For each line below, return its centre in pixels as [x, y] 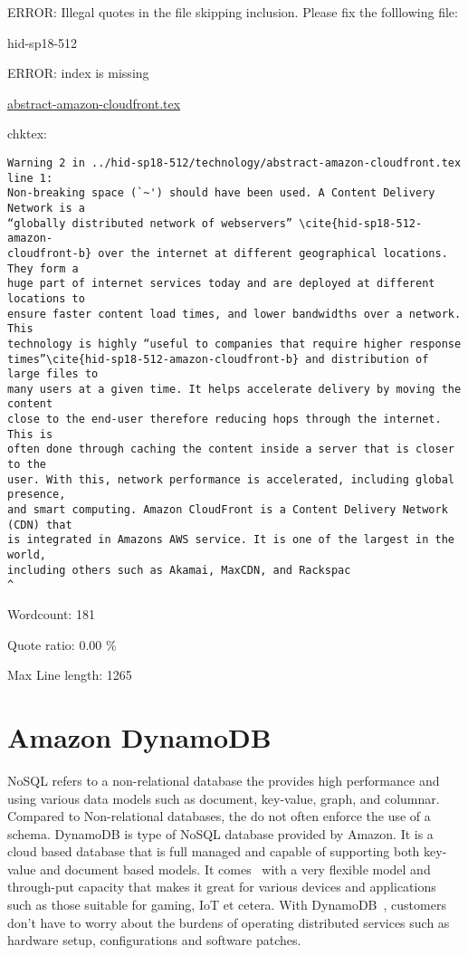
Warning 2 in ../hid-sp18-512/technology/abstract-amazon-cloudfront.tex [234, 162]
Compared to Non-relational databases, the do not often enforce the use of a [219, 816]
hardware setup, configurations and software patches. [154, 940]
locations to [46, 298]
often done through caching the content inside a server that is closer [231, 449]
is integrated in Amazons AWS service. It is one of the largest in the [231, 540]
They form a [43, 268]
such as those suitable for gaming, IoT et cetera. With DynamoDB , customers [227, 905]
